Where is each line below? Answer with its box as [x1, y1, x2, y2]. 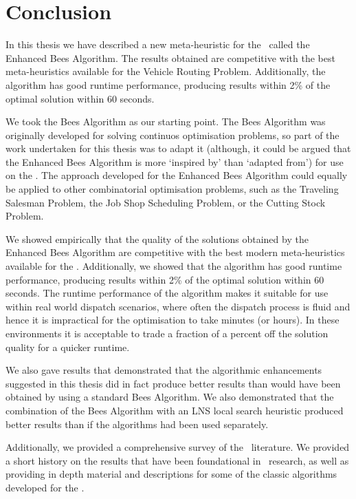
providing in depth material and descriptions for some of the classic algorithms [5, 467, 337, 481]
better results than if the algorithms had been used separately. [5, 416, 269, 431]
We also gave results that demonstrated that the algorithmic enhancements [5, 363, 322, 377]
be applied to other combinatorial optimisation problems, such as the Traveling [5, 182, 339, 196]
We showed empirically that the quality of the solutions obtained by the [5, 231, 309, 246]
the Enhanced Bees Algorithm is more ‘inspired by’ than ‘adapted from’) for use [5, 154, 344, 169]
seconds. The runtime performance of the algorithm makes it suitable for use [5, 286, 329, 300]
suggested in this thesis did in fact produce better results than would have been [5, 376, 341, 390]
